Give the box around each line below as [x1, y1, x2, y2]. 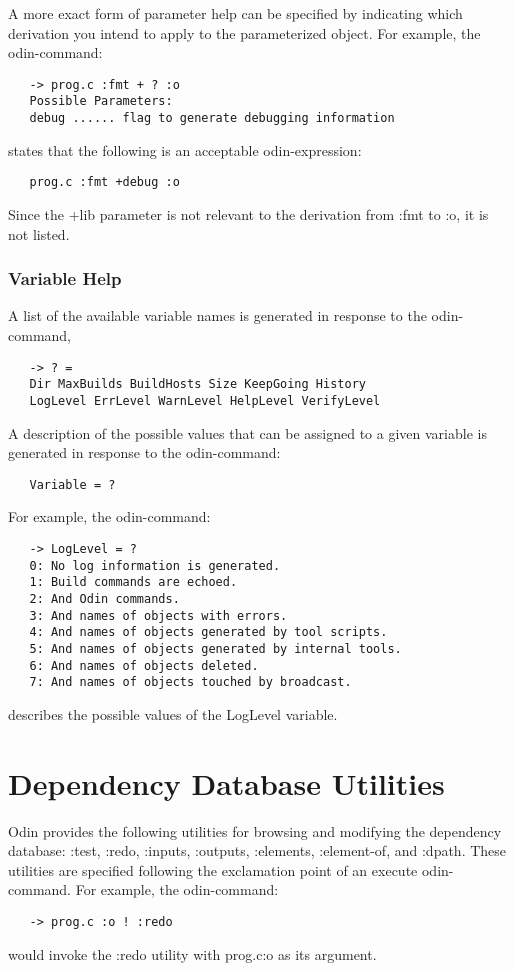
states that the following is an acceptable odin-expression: [8, 139, 362, 160]
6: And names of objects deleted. [29, 658, 259, 673]
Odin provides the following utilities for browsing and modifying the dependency [8, 820, 502, 841]
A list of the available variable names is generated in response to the [8, 305, 427, 326]
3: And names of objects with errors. [29, 608, 288, 623]
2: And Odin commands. [29, 591, 180, 606]
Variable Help [8, 266, 122, 291]
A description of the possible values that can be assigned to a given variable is [8, 422, 487, 443]
